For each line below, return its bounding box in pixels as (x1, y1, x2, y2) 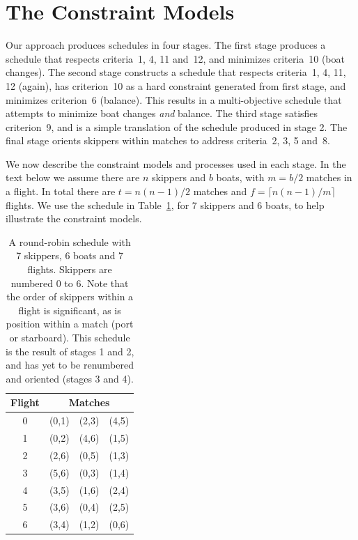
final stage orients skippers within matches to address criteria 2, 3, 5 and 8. (6, 133, 330, 148)
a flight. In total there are (6, 184, 116, 199)
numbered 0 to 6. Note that (10, 275, 129, 290)
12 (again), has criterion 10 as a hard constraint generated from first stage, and (6, 78, 346, 93)
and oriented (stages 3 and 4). (6, 371, 134, 385)
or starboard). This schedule (9, 330, 130, 344)
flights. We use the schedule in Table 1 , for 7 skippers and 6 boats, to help (6, 197, 325, 212)
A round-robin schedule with (8, 234, 131, 249)
